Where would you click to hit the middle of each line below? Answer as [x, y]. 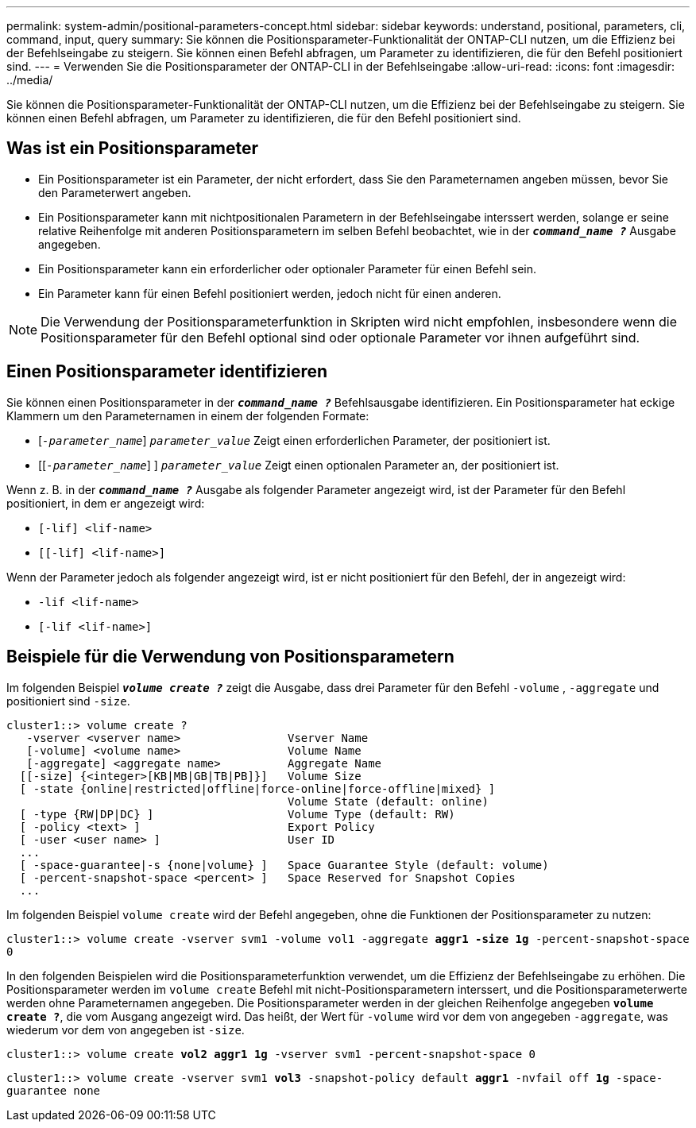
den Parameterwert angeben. [115, 192]
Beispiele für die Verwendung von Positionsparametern [230, 657]
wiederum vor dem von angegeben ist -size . [126, 1029]
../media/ [30, 80]
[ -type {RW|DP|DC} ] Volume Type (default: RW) [237, 814]
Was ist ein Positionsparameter [133, 149]
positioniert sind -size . [68, 701]
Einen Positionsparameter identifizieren [167, 372]
